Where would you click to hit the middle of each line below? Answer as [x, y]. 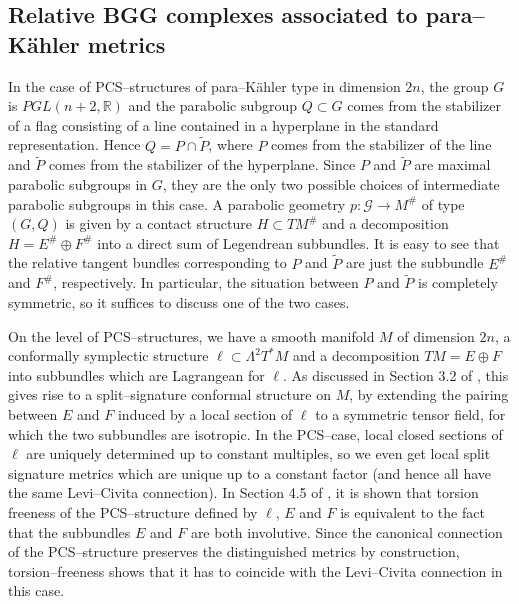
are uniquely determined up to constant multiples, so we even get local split [258, 453]
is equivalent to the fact [412, 511]
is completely [458, 282]
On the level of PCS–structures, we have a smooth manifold [191, 335]
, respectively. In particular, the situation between [206, 282]
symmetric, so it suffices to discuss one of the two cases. [179, 302]
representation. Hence [74, 144]
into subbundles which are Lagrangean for [136, 374]
